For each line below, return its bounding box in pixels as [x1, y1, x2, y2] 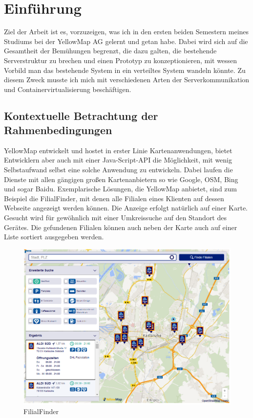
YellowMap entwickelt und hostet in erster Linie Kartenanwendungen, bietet [4, 145, 232, 155]
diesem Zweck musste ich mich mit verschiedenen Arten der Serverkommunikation [4, 74, 250, 85]
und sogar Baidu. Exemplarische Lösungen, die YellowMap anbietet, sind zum [4, 184, 237, 194]
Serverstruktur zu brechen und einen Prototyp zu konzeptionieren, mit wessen [4, 55, 237, 65]
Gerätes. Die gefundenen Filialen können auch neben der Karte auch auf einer [4, 222, 237, 232]
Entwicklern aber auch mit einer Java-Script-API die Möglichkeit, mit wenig [4, 155, 232, 165]
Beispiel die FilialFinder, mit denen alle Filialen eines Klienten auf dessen [4, 193, 224, 203]
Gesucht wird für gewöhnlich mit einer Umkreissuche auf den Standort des [4, 212, 227, 223]
